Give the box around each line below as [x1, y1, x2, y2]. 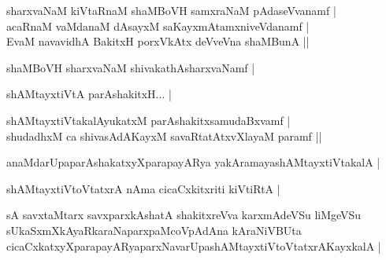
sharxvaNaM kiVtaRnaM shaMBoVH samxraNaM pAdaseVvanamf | [6, 2, 336, 18]
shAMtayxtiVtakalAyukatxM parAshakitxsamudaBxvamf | [6, 112, 291, 128]
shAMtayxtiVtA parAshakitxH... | [6, 86, 172, 102]
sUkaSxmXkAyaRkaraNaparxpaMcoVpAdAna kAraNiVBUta [6, 222, 302, 238]
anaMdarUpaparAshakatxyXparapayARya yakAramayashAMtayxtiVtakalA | [6, 154, 380, 170]
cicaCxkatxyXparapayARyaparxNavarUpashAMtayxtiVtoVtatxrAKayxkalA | [6, 237, 381, 254]
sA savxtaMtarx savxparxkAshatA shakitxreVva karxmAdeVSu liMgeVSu [6, 207, 362, 223]
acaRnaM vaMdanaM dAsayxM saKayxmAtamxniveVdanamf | [6, 17, 310, 34]
